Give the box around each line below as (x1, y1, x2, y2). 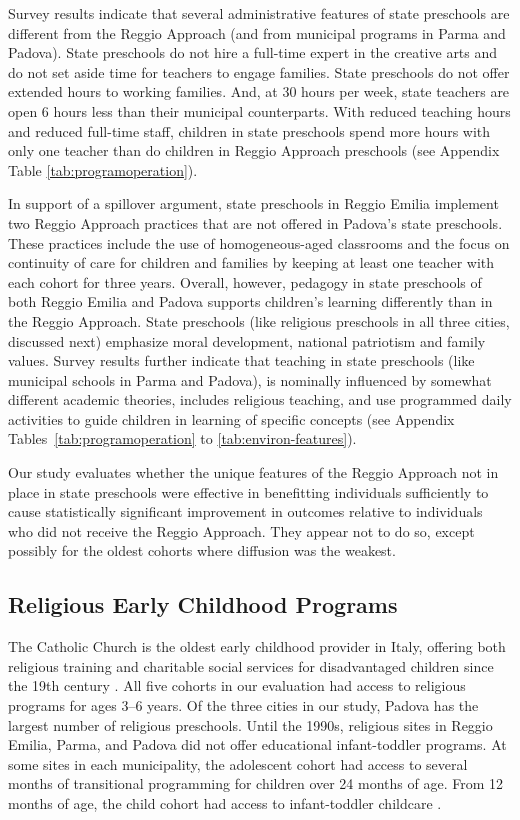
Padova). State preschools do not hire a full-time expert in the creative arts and (8, 42, 498, 63)
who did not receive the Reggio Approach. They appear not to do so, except (8, 520, 475, 541)
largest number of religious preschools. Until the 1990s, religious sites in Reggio (8, 714, 493, 735)
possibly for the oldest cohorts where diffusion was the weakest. (8, 540, 396, 561)
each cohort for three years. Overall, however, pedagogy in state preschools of (8, 271, 482, 292)
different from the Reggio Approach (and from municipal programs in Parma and (8, 22, 506, 43)
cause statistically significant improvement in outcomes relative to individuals (8, 501, 483, 522)
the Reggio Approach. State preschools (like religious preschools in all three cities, (8, 310, 510, 331)
